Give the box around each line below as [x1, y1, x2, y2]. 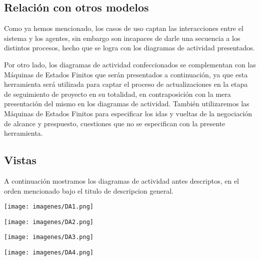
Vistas [4, 152, 37, 168]
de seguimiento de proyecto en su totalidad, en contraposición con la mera [4, 88, 231, 99]
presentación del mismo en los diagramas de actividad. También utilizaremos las [4, 98, 249, 109]
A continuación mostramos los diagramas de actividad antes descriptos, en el [4, 175, 239, 186]
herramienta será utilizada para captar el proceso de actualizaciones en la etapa [4, 79, 248, 89]
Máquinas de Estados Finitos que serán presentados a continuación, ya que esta [4, 69, 248, 79]
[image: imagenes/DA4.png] [4, 249, 93, 257]
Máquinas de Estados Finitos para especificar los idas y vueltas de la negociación [4, 108, 252, 118]
